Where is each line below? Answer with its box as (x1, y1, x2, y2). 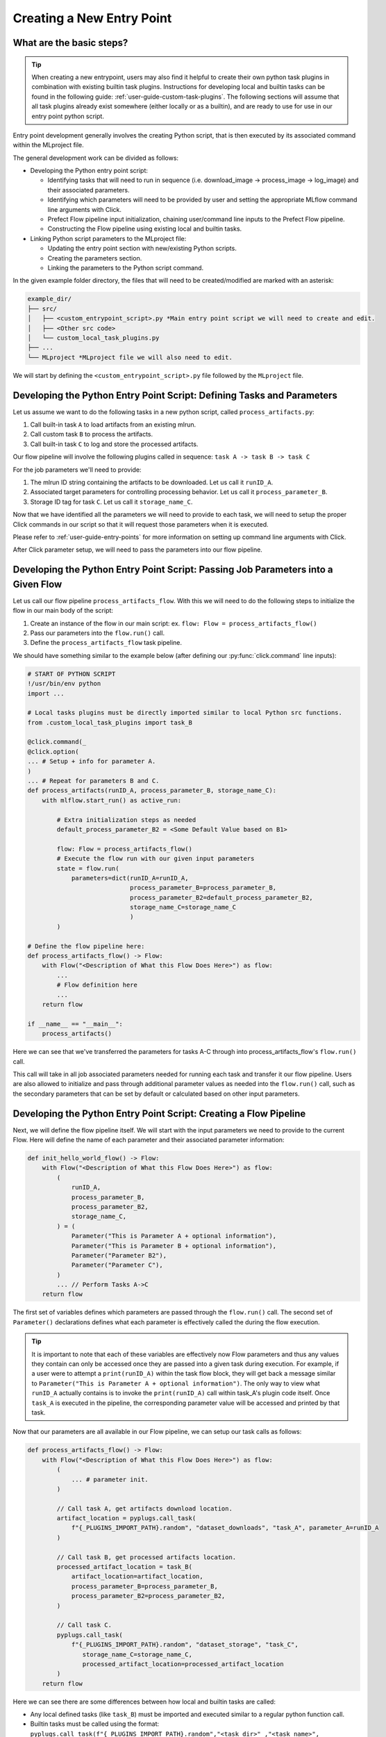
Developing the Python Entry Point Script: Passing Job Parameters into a (12, 563, 333, 576)
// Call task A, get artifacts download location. (56, 1504, 233, 1513)
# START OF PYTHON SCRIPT (27, 670, 116, 677)
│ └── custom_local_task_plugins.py (27, 334, 160, 342)
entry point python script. (31, 112, 104, 120)
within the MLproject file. (12, 141, 85, 149)
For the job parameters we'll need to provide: (12, 466, 142, 474)
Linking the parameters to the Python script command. (47, 263, 204, 272)
